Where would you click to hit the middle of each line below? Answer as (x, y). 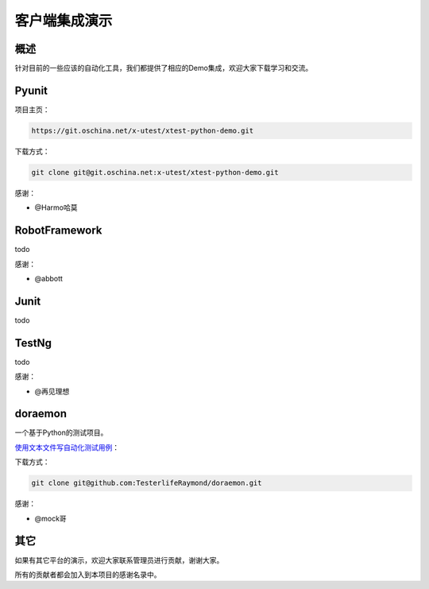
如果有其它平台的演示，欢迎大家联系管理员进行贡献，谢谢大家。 (119, 560)
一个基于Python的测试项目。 (61, 432)
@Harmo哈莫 (56, 207)
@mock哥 (50, 518)
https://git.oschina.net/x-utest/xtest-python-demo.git (143, 130)
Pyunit (31, 90)
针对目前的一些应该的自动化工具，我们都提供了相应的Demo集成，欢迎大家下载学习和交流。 (164, 68)
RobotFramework (58, 231)
